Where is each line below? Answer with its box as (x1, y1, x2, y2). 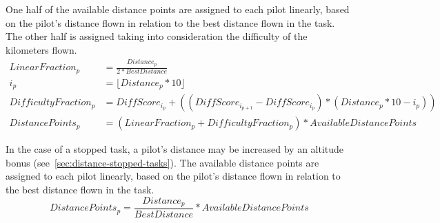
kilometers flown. (6, 42, 77, 56)
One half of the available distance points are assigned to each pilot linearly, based (6, 2, 350, 16)
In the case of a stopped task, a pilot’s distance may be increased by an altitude (6, 142, 344, 156)
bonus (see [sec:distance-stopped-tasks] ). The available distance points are (6, 155, 319, 169)
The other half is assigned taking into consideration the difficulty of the (6, 29, 308, 43)
